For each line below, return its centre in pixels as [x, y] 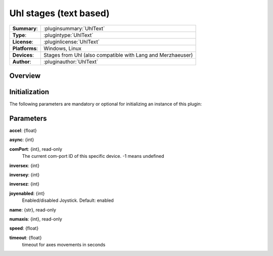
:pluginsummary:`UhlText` [74, 28]
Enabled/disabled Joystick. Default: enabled [68, 200]
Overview [25, 76]
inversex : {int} [25, 165]
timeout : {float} [26, 237]
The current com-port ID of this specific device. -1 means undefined [93, 156]
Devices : [23, 55]
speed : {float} [24, 228]
